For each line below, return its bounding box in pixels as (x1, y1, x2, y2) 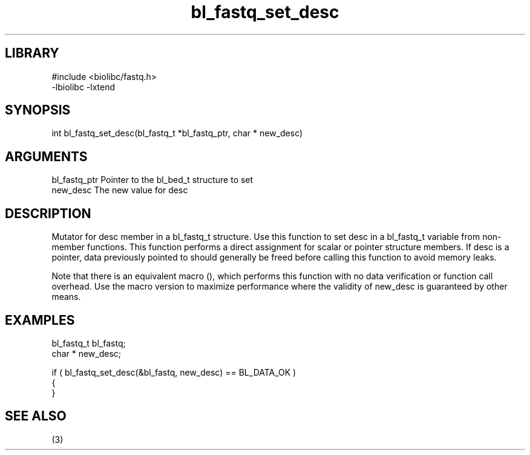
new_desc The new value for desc (51, 185, 188, 196)
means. (51, 291, 81, 302)
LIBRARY (5, 45, 59, 61)
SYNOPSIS (5, 102, 71, 118)
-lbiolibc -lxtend (51, 81, 116, 92)
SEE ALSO (5, 408, 67, 424)
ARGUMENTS (5, 148, 88, 164)
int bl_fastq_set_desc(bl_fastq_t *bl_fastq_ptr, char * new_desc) (51, 128, 303, 139)
